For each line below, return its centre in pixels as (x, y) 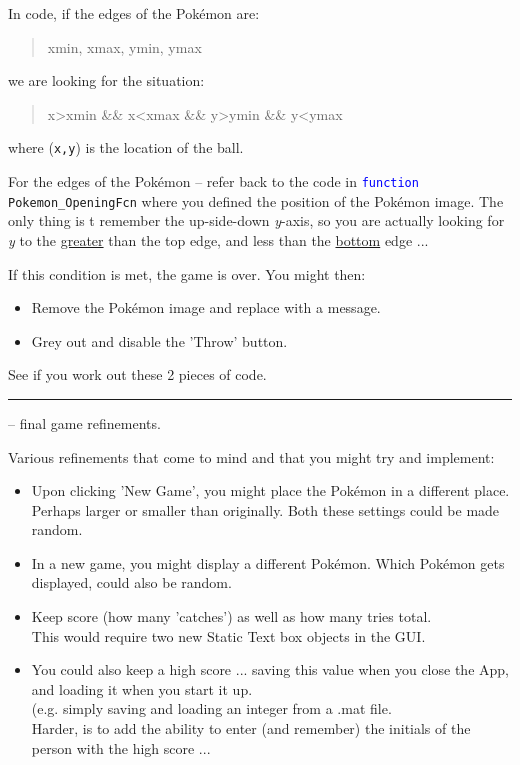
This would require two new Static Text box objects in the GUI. (228, 635)
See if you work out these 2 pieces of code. (137, 374)
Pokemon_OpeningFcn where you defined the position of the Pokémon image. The (256, 200)
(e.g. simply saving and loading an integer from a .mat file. (211, 708)
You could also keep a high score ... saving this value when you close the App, (270, 669)
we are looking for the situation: (106, 80)
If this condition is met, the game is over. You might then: (187, 273)
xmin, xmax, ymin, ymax (124, 46)
